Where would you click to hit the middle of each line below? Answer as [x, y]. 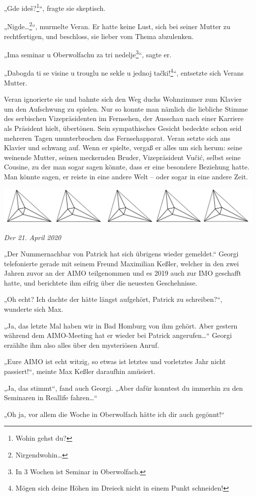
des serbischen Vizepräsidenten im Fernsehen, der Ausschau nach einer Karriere [124, 118]
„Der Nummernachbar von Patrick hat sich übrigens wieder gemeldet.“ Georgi [121, 254]
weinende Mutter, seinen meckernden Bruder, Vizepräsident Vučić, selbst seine [122, 157]
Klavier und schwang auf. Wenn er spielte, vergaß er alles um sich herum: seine [123, 147]
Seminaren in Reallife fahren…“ [51, 397]
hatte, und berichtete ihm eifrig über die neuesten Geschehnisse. [101, 282]
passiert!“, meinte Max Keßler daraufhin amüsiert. [80, 371]
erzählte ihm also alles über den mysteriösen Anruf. [82, 345]
